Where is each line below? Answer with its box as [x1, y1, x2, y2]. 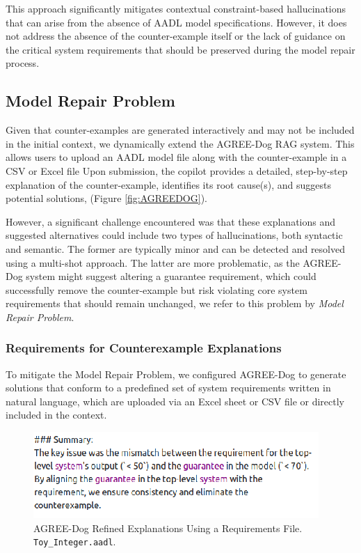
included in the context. [6, 407, 107, 422]
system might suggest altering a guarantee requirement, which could [26, 269, 316, 283]
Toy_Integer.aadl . [33, 534, 116, 549]
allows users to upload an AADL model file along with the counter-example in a [6, 150, 347, 164]
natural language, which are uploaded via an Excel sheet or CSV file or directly [6, 394, 344, 408]
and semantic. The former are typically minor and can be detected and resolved [6, 241, 345, 256]
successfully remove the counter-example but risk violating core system [6, 282, 307, 297]
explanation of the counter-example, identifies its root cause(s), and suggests [6, 177, 332, 192]
